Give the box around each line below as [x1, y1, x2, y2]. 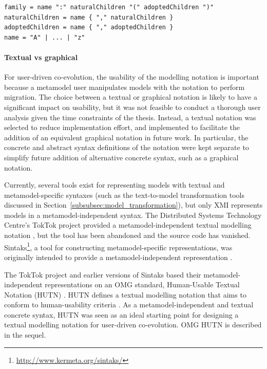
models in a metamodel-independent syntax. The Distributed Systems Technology [4, 209, 262, 220]
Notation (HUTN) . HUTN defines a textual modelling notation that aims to [4, 289, 246, 300]
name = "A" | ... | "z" [4, 33, 85, 41]
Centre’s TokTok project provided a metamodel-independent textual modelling [4, 219, 252, 230]
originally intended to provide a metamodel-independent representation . [4, 251, 233, 262]
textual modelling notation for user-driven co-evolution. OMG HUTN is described [4, 319, 262, 330]
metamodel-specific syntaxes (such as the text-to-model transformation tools [4, 189, 245, 200]
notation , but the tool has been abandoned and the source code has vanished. [4, 230, 251, 241]
